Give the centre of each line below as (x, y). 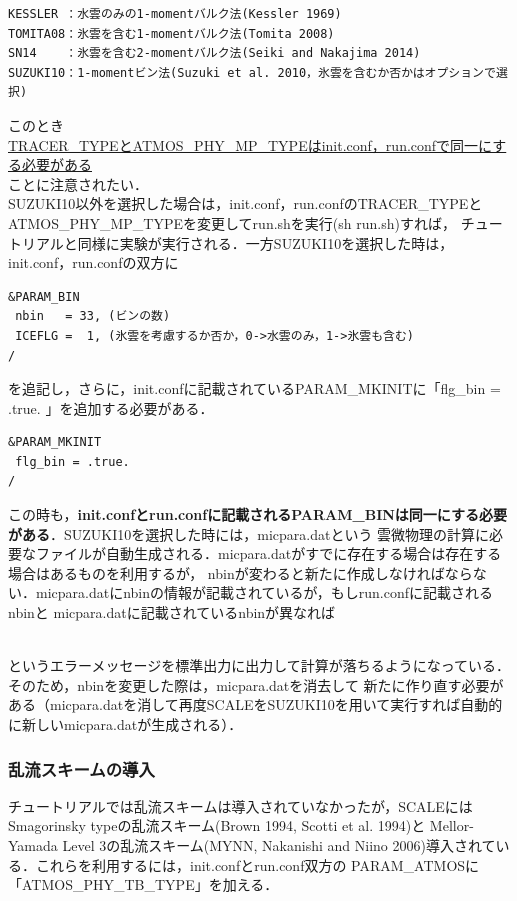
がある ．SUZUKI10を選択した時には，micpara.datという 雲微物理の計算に (249, 533)
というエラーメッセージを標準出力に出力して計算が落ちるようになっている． (259, 665)
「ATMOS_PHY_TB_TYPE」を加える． (143, 884)
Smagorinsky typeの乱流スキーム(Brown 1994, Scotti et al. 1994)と (217, 825)
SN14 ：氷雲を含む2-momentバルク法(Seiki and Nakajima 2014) (214, 53)
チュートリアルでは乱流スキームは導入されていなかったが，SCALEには (240, 805)
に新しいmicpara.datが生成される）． (125, 724)
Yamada (33, 845)
